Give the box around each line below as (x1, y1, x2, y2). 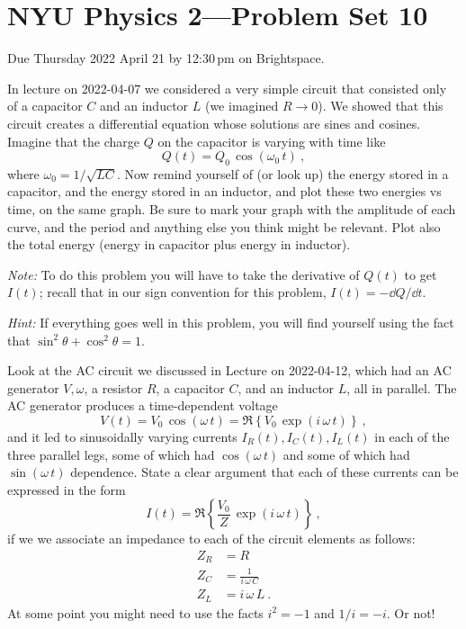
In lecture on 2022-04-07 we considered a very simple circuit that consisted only (7, 78, 447, 97)
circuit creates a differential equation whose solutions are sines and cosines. (7, 113, 421, 132)
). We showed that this (318, 96, 444, 115)
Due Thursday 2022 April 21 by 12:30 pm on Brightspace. (7, 49, 325, 67)
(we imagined (204, 96, 279, 115)
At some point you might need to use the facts (7, 603, 264, 622)
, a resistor (84, 378, 143, 397)
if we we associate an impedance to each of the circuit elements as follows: (7, 529, 416, 548)
